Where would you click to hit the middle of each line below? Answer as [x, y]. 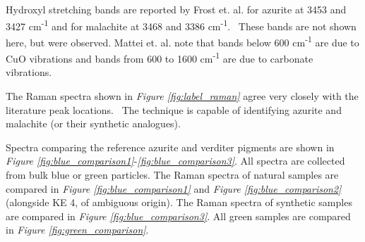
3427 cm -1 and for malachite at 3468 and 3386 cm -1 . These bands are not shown [181, 25]
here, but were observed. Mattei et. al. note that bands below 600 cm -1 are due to [182, 41]
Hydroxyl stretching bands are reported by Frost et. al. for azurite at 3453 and [176, 9]
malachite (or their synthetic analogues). [93, 123]
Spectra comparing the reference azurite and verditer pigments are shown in [170, 147]
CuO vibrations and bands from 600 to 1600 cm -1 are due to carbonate [160, 57]
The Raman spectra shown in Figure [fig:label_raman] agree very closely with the [182, 95]
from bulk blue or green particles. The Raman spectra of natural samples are [172, 174]
